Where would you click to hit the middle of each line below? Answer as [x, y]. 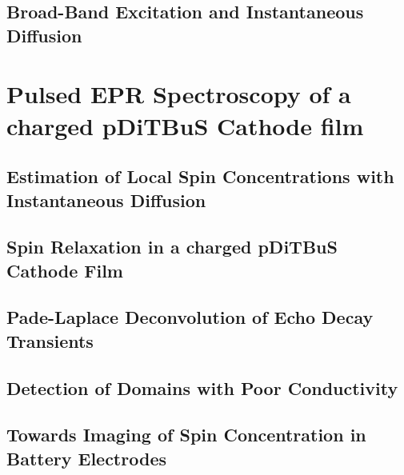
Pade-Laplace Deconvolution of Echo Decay [190, 317]
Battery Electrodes [86, 458]
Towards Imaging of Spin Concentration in [186, 435]
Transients [50, 340]
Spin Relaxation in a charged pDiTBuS [172, 247]
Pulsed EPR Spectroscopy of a [179, 94]
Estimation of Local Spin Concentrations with [200, 176]
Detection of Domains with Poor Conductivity [202, 387]
